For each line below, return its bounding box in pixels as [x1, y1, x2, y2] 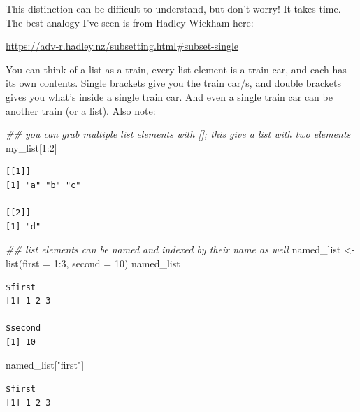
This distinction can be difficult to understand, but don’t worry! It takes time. [6, 1, 341, 15]
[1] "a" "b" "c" [6, 180, 81, 190]
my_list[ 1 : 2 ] [6, 140, 57, 155]
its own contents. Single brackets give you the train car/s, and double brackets [6, 76, 342, 90]
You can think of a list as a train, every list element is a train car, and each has [6, 62, 347, 76]
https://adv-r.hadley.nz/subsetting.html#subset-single [6, 38, 239, 53]
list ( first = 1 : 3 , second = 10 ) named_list [6, 255, 180, 270]
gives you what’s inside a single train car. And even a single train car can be [6, 89, 333, 104]
